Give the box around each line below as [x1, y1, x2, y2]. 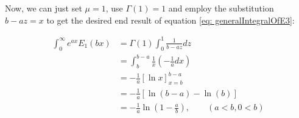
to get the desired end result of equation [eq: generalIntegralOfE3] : [46, 13, 295, 26]
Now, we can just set [5, 2, 82, 14]
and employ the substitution [168, 2, 274, 14]
